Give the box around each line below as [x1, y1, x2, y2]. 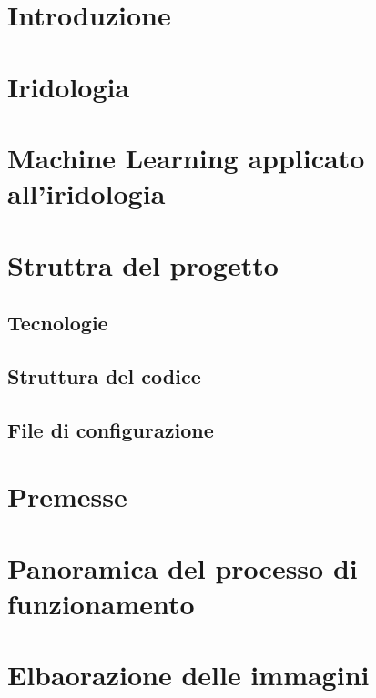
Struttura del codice [7, 361, 201, 389]
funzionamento [7, 584, 195, 622]
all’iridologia [7, 175, 166, 212]
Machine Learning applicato [7, 138, 365, 176]
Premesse [7, 478, 127, 515]
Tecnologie [7, 309, 108, 337]
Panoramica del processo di [7, 549, 358, 586]
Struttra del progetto [7, 246, 279, 283]
